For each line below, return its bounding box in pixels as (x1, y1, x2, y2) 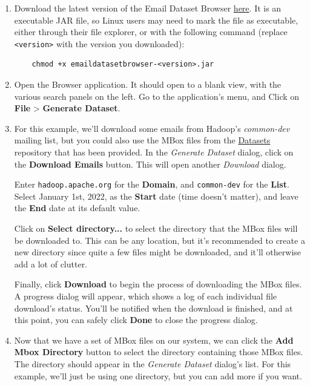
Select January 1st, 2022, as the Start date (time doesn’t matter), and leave (14, 189, 298, 202)
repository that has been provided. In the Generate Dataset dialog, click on (14, 146, 294, 158)
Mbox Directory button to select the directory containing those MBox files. (14, 345, 303, 358)
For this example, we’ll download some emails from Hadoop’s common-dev (14, 122, 290, 134)
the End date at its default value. (14, 201, 140, 214)
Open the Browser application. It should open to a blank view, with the (14, 78, 282, 91)
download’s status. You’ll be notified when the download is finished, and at (14, 301, 293, 314)
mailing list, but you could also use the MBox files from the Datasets (14, 134, 271, 146)
